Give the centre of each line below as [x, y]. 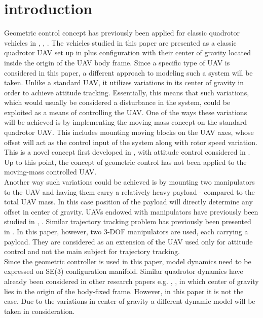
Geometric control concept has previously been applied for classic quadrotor [122, 33]
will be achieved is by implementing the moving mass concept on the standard [126, 122]
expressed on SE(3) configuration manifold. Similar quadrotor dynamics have [124, 271]
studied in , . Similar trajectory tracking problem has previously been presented [128, 221]
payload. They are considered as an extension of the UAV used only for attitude [128, 241]
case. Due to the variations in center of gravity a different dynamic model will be [130, 301]
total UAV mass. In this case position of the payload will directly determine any [128, 202]
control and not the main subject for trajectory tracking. [92, 251]
